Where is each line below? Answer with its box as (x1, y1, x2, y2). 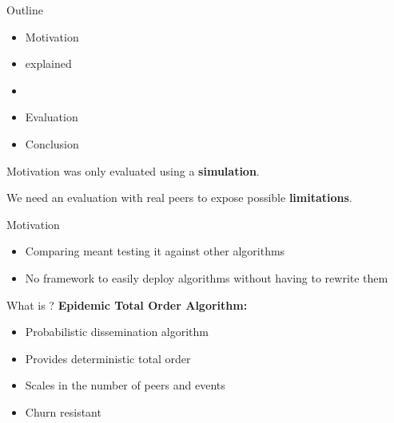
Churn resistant (25, 403, 101, 420)
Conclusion (25, 135, 79, 152)
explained (25, 55, 72, 72)
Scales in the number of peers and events (25, 377, 225, 393)
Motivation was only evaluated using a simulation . (6, 162, 260, 179)
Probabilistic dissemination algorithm (25, 323, 209, 340)
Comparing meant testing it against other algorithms (25, 243, 285, 259)
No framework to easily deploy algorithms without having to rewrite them (25, 269, 388, 286)
